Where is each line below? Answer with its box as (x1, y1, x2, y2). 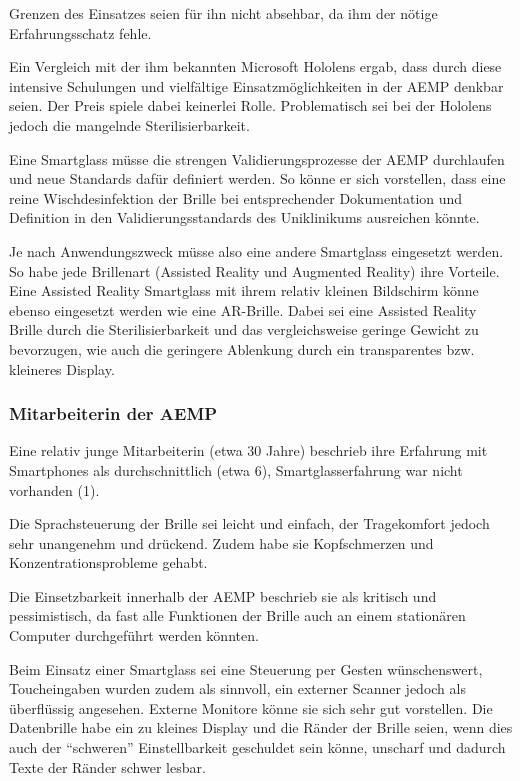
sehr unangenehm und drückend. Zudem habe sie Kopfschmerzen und (9, 532, 434, 553)
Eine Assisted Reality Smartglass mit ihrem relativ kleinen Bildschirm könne (9, 280, 479, 301)
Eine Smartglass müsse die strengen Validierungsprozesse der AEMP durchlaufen (9, 148, 505, 169)
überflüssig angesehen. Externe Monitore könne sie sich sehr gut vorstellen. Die (9, 697, 493, 718)
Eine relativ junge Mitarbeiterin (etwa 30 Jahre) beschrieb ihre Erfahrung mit (9, 440, 488, 461)
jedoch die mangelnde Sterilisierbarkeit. (9, 114, 250, 135)
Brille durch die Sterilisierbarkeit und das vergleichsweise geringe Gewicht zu (9, 319, 479, 340)
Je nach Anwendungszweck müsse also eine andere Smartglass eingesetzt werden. (9, 240, 504, 261)
